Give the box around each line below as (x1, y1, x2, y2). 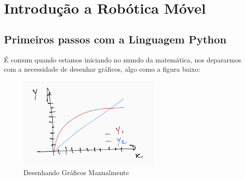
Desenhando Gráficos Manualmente (23, 167, 129, 178)
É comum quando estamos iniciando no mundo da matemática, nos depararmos (4, 54, 242, 64)
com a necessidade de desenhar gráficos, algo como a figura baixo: (4, 64, 201, 74)
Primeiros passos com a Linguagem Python (4, 31, 227, 46)
